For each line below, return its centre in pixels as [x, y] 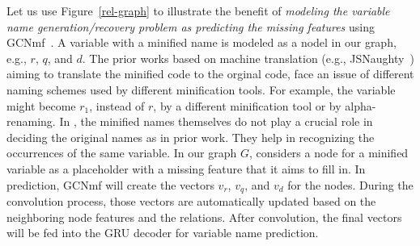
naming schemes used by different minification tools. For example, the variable [201, 89]
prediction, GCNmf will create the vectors [110, 184]
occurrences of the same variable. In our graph [122, 153]
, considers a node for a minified [329, 153]
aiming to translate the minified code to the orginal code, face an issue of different [210, 74]
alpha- [361, 105]
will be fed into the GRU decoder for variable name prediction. [163, 233]
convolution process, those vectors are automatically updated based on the [191, 200]
